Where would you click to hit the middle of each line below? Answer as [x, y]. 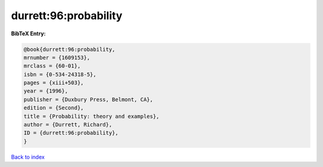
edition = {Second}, [54, 108]
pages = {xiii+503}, [54, 83]
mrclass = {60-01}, [52, 66]
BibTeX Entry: [28, 34]
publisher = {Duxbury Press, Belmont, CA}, [89, 99]
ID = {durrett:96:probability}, [71, 133]
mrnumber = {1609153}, [57, 57]
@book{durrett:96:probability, [70, 49]
